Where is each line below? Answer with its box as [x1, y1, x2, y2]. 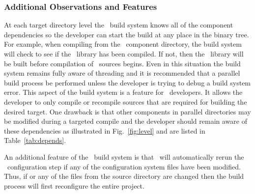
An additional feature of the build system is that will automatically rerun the [4, 151, 244, 162]
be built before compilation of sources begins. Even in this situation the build [4, 58, 241, 68]
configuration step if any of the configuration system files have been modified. [7, 161, 241, 171]
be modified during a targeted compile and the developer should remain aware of [4, 116, 247, 126]
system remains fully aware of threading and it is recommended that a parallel [4, 68, 240, 78]
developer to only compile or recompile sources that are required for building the [4, 96, 247, 107]
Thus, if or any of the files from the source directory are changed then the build [4, 171, 244, 181]
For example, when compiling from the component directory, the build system [4, 39, 242, 49]
